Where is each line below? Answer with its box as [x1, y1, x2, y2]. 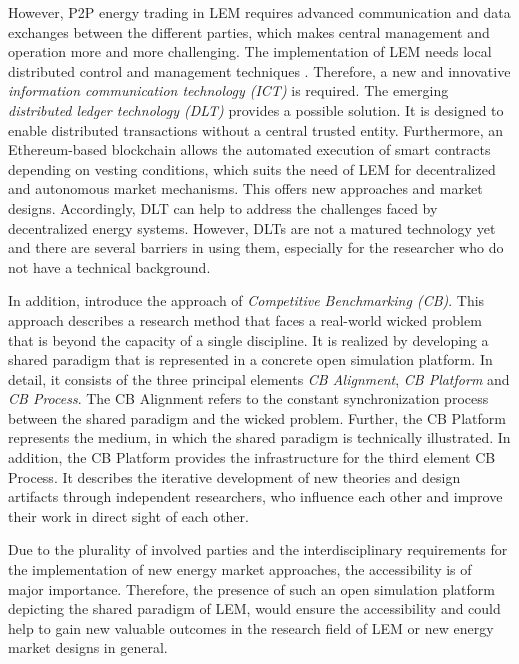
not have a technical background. [8, 256, 211, 277]
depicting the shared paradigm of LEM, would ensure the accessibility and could [8, 598, 501, 619]
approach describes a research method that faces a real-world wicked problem [8, 309, 482, 330]
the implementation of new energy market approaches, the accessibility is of [8, 559, 472, 580]
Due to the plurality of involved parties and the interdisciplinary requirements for [8, 539, 508, 560]
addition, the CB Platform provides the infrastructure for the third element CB [8, 447, 496, 468]
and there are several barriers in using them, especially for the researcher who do [8, 237, 504, 258]
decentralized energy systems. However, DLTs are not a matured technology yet [8, 217, 496, 238]
